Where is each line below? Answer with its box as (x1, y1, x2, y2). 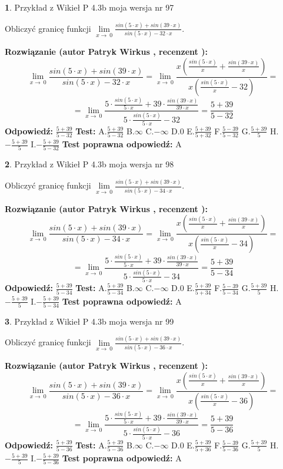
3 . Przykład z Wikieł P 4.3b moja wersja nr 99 (5, 315, 174, 327)
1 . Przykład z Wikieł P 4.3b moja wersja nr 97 (5, 1, 174, 13)
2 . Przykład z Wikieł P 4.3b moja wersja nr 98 (5, 158, 174, 170)
